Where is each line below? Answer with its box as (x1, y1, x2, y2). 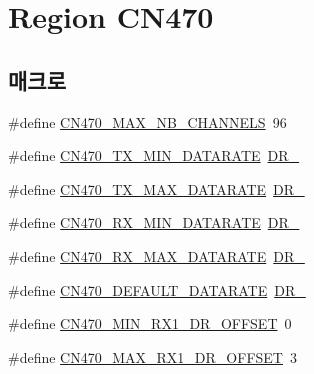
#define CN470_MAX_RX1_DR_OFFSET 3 (8, 346, 297, 367)
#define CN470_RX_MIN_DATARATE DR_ (8, 212, 300, 233)
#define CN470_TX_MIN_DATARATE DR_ (8, 145, 300, 166)
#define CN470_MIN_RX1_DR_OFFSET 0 (8, 313, 292, 334)
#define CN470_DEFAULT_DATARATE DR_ (8, 279, 306, 300)
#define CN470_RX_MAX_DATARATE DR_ (8, 245, 305, 266)
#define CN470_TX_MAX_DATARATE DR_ (8, 178, 305, 199)
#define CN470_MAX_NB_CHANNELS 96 (8, 111, 287, 132)
